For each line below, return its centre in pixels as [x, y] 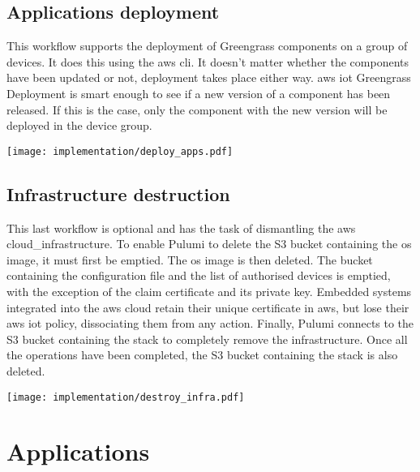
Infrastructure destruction [118, 193]
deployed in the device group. [79, 125]
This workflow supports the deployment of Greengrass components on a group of [207, 46]
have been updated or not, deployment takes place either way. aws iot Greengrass [209, 77]
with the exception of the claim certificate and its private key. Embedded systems [209, 291]
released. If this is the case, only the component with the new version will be [197, 109]
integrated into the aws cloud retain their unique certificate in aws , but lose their [208, 307]
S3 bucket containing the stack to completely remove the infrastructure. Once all [207, 339]
